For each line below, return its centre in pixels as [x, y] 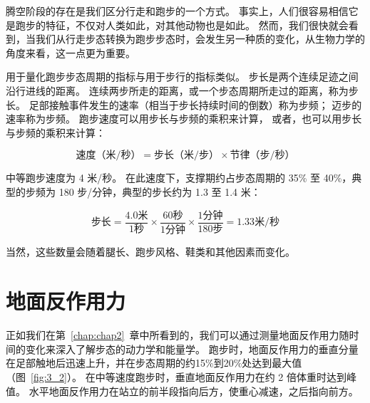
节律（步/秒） [262, 156]
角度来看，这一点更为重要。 [71, 52]
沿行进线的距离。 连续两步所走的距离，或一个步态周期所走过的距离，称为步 [182, 90]
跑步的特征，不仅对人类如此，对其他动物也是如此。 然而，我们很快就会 [182, 25]
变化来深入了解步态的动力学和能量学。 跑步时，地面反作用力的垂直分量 [192, 349]
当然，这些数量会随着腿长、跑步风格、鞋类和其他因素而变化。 [150, 252]
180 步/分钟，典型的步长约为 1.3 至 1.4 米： [160, 191]
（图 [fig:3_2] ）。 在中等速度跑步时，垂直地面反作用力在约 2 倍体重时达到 [176, 376]
